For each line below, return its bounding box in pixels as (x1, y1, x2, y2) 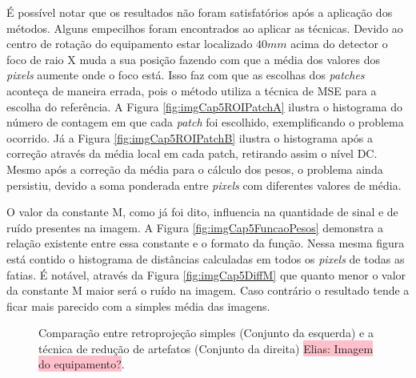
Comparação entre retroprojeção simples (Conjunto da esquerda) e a (38, 324, 374, 341)
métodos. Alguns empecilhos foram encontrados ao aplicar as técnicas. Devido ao (6, 19, 403, 36)
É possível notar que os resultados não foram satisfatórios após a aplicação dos (6, 4, 393, 20)
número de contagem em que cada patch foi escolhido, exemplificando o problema (6, 114, 404, 131)
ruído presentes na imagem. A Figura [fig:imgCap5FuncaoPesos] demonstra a (6, 219, 383, 235)
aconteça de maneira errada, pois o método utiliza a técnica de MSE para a (6, 82, 377, 99)
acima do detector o (290, 35, 388, 52)
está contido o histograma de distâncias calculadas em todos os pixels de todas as (6, 250, 405, 267)
